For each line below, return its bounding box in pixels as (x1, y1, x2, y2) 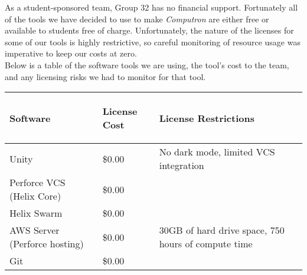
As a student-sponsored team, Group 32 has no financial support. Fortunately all (5, 1, 298, 13)
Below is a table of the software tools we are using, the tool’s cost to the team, (5, 58, 289, 71)
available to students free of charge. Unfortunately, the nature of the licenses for (5, 24, 294, 37)
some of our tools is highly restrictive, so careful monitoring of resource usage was (5, 35, 301, 48)
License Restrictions (159, 111, 254, 125)
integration (159, 158, 204, 173)
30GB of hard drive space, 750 (159, 223, 285, 237)
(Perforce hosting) (9, 237, 84, 251)
